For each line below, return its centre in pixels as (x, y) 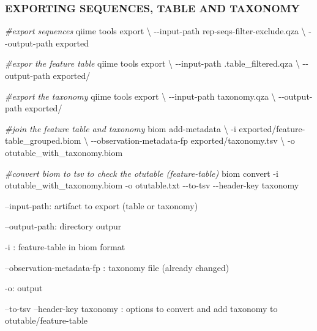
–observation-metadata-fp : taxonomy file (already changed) (117, 267)
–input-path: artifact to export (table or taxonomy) (102, 205)
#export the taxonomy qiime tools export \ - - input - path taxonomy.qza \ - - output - (159, 96)
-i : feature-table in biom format (65, 246)
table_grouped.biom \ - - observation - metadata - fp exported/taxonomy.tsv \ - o (150, 140)
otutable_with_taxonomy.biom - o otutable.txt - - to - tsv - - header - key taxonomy (152, 185)
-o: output (24, 288)
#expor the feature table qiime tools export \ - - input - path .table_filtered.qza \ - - (157, 63)
